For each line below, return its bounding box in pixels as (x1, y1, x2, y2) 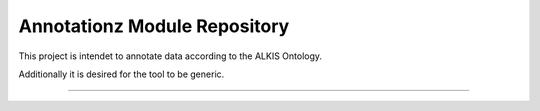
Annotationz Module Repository (18, 15, 290, 37)
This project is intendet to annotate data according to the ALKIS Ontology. (18, 50, 323, 62)
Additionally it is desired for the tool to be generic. (18, 68, 225, 80)
